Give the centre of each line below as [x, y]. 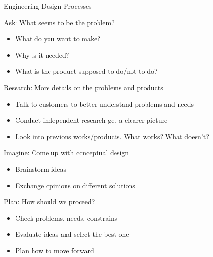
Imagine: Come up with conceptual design [66, 153]
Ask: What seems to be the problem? [59, 22]
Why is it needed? [42, 55]
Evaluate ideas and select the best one [72, 234]
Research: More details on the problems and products [83, 87]
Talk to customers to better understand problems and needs [105, 104]
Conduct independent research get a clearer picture [91, 120]
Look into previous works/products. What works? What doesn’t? [112, 136]
